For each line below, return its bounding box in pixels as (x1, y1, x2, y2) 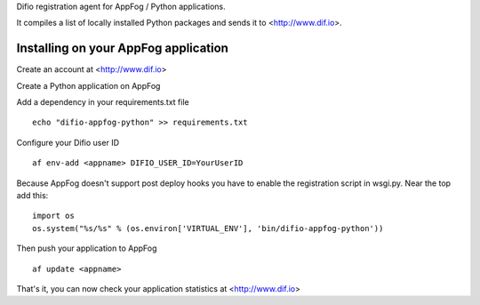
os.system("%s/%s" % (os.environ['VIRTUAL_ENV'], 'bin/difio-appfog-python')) (32, 223, 384, 233)
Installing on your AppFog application (16, 41, 228, 56)
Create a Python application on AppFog (16, 80, 161, 91)
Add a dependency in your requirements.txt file (16, 97, 190, 108)
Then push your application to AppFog (16, 243, 157, 253)
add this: (16, 190, 49, 201)
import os (32, 211, 75, 221)
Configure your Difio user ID (16, 137, 120, 148)
